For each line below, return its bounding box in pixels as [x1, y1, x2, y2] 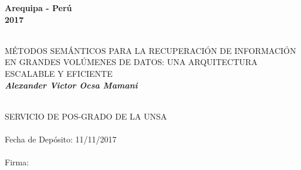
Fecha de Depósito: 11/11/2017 [5, 132, 117, 145]
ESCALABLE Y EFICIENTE [5, 67, 113, 79]
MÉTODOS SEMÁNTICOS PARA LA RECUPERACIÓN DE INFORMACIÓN [5, 44, 296, 56]
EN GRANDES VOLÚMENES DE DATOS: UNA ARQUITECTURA [5, 56, 258, 68]
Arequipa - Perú [5, 2, 72, 13]
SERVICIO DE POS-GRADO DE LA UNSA [5, 110, 167, 122]
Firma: [5, 156, 29, 168]
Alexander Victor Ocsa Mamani [5, 79, 138, 91]
